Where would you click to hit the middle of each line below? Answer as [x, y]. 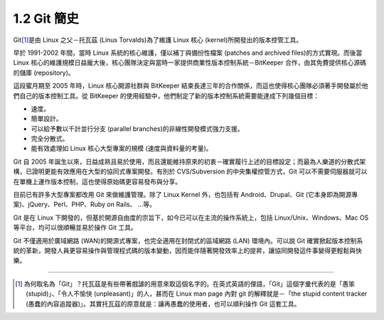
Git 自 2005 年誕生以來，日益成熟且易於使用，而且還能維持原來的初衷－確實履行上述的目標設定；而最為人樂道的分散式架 [190, 161]
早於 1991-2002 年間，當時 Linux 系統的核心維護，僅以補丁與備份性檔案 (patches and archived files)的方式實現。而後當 [188, 53]
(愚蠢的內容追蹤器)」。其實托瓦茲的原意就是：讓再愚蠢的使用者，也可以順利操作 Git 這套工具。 [163, 304]
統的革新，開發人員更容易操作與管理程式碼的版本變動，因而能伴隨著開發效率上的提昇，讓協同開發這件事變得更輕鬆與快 [187, 250]
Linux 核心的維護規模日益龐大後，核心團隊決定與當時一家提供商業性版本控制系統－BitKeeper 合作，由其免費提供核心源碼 [190, 63]
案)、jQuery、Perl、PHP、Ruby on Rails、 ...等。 [85, 204]
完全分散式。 [50, 139]
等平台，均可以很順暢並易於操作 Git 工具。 [75, 228]
